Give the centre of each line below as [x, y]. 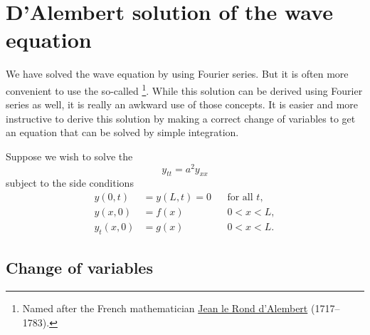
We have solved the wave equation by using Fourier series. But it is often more [177, 74]
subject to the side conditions [70, 183]
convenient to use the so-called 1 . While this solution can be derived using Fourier [184, 89]
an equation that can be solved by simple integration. [122, 132]
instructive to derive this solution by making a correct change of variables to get [181, 118]
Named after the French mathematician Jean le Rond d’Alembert [165, 308]
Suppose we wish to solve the [69, 156]
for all [240, 198]
